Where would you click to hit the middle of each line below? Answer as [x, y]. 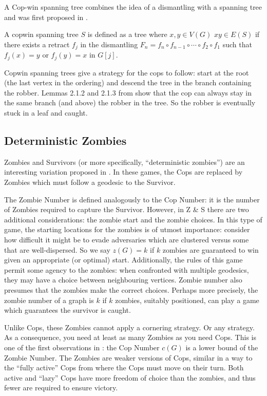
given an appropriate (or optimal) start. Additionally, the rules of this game [123, 260]
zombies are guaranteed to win [211, 249]
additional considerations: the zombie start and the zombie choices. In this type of [133, 219]
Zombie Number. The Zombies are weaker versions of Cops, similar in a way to [128, 357]
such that [237, 44]
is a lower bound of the [222, 347]
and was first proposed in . [46, 17]
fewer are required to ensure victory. [61, 388]
